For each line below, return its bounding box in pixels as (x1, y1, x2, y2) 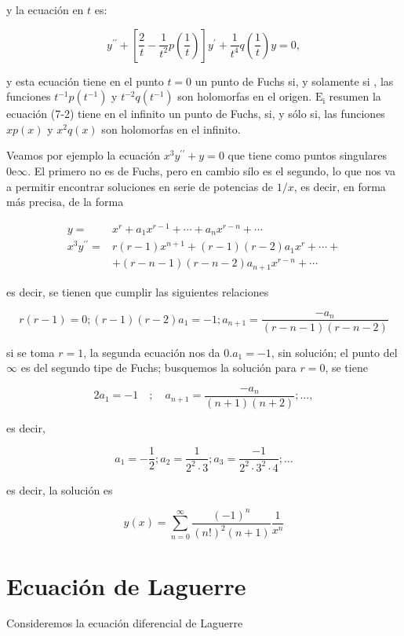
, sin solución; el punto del (271, 344, 398, 360)
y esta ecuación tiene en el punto (6, 72, 164, 89)
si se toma (6, 344, 55, 360)
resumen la (329, 88, 381, 105)
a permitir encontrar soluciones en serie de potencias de (6, 178, 273, 194)
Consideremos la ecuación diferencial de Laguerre (6, 615, 243, 631)
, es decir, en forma (293, 178, 386, 194)
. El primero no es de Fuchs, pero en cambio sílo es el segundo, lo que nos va (27, 162, 395, 178)
